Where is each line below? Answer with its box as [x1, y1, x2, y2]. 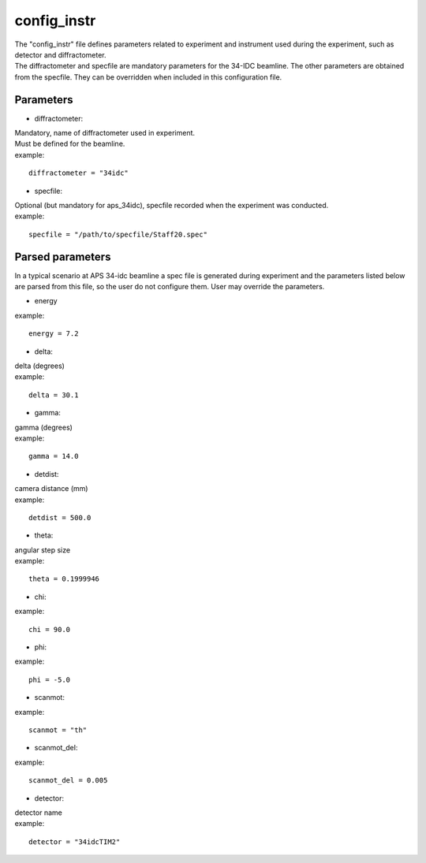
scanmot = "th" [28, 725, 88, 735]
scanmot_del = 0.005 [28, 776, 108, 785]
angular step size [14, 545, 71, 555]
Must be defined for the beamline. [14, 139, 125, 149]
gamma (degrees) [14, 422, 73, 432]
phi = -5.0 [28, 675, 71, 684]
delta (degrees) [14, 361, 65, 370]
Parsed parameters [14, 250, 111, 263]
